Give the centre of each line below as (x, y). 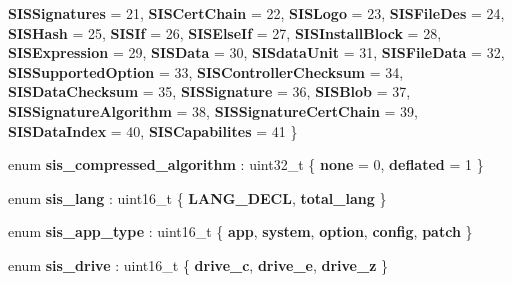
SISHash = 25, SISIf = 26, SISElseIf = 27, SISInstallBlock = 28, (225, 32)
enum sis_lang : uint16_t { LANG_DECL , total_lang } (197, 197)
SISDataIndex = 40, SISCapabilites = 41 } (153, 130)
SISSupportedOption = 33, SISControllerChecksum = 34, (206, 71)
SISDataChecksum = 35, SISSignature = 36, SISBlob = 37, (209, 91)
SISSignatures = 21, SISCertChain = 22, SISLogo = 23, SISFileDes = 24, (256, 13)
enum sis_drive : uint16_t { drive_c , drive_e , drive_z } (198, 264)
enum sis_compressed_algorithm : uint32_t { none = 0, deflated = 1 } (246, 164)
